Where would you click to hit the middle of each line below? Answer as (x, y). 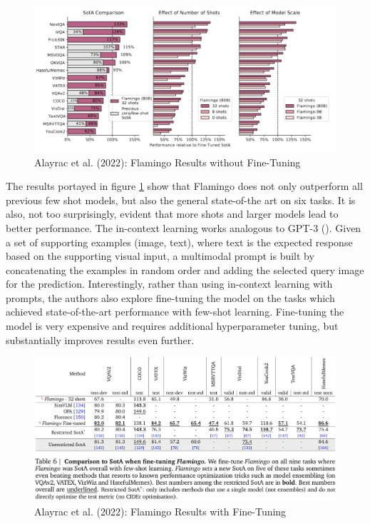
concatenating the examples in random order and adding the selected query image (185, 269)
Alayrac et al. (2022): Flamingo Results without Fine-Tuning (168, 162)
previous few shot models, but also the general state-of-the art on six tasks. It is (181, 200)
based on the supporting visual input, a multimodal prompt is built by (160, 256)
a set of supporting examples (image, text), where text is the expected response (179, 242)
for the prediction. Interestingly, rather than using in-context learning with (169, 284)
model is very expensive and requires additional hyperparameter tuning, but (172, 326)
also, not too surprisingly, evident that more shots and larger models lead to (172, 214)
